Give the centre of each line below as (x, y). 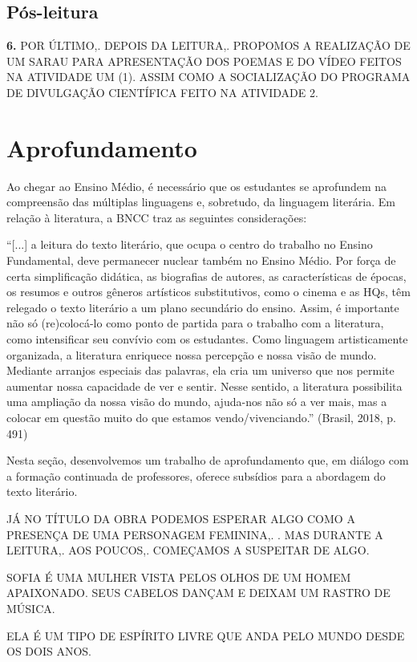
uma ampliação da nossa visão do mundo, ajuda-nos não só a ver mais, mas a (197, 402)
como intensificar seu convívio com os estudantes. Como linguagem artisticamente (207, 339)
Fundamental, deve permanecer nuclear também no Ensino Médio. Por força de (201, 260)
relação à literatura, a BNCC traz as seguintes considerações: (157, 217)
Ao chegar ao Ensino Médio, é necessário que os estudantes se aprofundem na (197, 186)
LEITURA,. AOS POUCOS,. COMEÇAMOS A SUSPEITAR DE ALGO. (188, 550)
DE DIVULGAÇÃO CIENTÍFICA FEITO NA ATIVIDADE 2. (162, 92)
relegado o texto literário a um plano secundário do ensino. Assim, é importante (203, 307)
